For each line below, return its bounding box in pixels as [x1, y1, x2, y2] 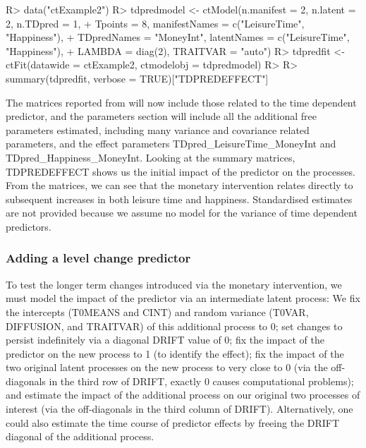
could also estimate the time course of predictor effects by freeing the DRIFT [6, 415, 340, 430]
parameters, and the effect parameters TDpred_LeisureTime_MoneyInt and [6, 136, 336, 151]
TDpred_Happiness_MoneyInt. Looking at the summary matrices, [6, 150, 295, 164]
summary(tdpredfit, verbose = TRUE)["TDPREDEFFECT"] [6, 71, 269, 85]
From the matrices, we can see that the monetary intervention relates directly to [6, 178, 353, 193]
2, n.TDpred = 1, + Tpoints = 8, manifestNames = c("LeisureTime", [6, 16, 305, 30]
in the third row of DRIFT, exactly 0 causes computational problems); [49, 373, 354, 388]
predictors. [6, 219, 51, 234]
